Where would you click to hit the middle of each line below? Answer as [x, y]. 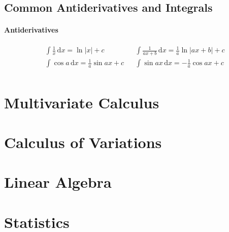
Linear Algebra [58, 182]
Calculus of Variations [83, 142]
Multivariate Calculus [82, 102]
